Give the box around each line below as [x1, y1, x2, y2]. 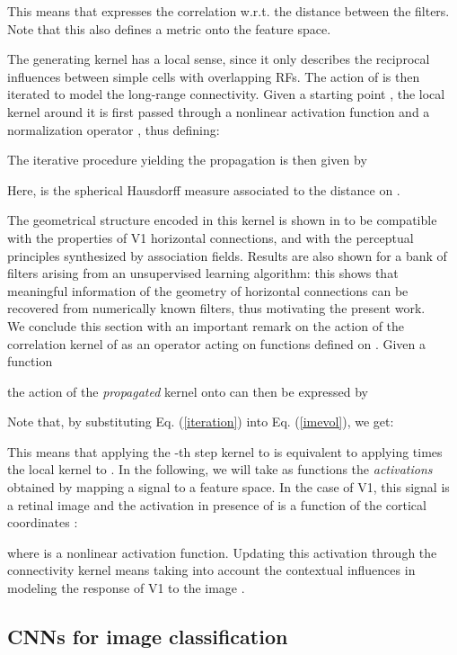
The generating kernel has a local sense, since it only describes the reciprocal [7, 49, 430, 68]
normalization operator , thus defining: [7, 120, 220, 139]
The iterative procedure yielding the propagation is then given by [7, 150, 367, 169]
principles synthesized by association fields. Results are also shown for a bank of [7, 246, 447, 265]
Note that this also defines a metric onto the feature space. [7, 19, 331, 38]
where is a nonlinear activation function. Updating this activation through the [7, 543, 437, 561]
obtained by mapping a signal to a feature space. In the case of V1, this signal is [7, 478, 450, 497]
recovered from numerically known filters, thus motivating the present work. [7, 299, 426, 318]
